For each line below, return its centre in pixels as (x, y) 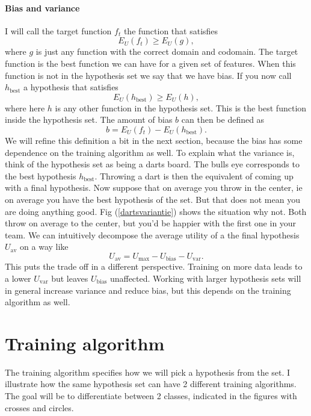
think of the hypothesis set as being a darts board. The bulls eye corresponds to (152, 164)
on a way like (44, 247)
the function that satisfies (171, 30)
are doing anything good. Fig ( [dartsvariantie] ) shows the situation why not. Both (156, 211)
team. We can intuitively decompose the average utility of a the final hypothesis (152, 234)
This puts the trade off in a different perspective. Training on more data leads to (154, 266)
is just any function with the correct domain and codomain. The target (167, 51)
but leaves (70, 278)
